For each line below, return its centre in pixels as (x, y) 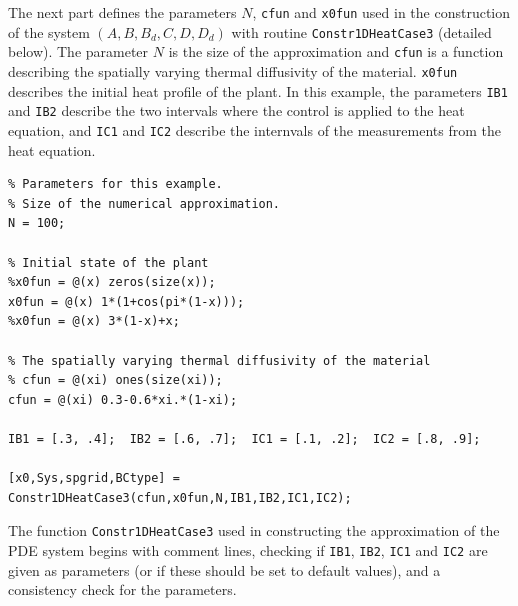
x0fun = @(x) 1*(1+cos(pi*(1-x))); (126, 301)
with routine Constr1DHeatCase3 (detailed (361, 31)
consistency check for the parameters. (122, 589)
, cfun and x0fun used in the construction (381, 12)
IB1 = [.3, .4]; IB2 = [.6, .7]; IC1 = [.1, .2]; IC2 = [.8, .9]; (244, 438)
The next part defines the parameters (122, 12)
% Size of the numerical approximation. (144, 203)
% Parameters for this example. (115, 184)
